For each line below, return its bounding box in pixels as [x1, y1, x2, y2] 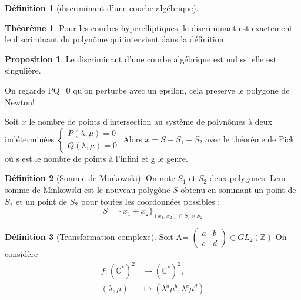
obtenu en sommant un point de [180, 183, 296, 195]
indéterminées [5, 132, 55, 145]
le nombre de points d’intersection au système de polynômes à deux [29, 115, 272, 128]
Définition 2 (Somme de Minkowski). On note [5, 172, 175, 184]
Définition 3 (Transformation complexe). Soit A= [5, 230, 189, 242]
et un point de [15, 195, 68, 207]
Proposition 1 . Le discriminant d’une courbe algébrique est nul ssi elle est [5, 52, 277, 65]
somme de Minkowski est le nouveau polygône [5, 183, 170, 195]
